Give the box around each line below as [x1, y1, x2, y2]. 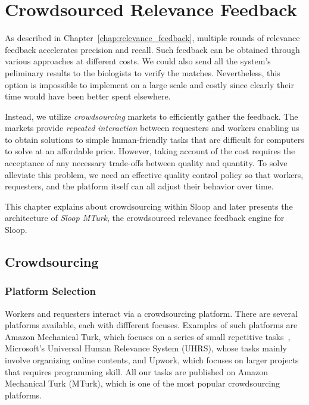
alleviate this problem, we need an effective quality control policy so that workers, [5, 168, 304, 180]
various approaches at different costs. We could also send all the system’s [5, 55, 271, 67]
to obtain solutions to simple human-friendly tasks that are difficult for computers [5, 133, 304, 145]
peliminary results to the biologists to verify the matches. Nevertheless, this [5, 66, 280, 79]
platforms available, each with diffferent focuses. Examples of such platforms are [5, 319, 298, 331]
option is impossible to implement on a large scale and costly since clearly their [5, 78, 294, 91]
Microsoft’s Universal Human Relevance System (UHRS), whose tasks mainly [5, 342, 287, 354]
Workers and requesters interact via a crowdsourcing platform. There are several [5, 307, 298, 319]
